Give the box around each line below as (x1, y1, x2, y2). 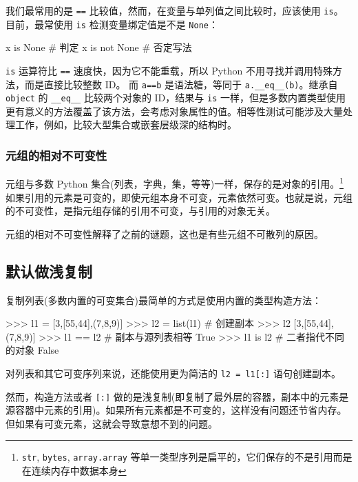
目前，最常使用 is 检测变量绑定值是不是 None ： (6, 17, 218, 31)
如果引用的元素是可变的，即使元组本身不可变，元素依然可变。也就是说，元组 (6, 190, 352, 204)
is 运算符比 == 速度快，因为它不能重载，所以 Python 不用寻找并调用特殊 (6, 63, 333, 77)
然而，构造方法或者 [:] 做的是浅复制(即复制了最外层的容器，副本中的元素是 (6, 389, 349, 403)
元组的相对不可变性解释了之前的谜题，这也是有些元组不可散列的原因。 (6, 226, 324, 241)
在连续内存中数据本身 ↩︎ (21, 463, 127, 478)
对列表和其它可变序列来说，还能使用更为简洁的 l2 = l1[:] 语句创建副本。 (6, 365, 341, 380)
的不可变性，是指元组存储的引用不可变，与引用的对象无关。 (6, 203, 275, 218)
